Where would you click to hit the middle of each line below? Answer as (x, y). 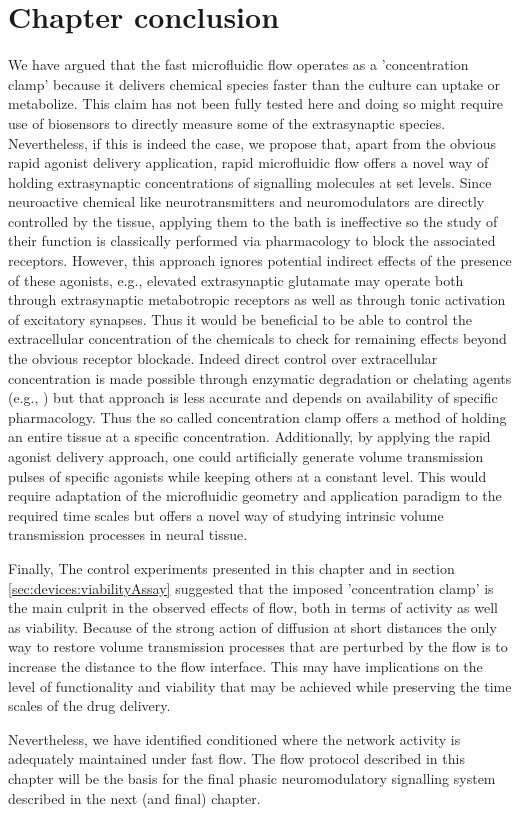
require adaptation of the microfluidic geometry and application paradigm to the (255, 495)
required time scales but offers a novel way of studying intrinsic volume (226, 514)
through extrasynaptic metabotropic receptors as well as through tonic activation (257, 299)
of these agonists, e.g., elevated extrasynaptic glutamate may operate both (236, 279)
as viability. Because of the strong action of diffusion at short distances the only (252, 626)
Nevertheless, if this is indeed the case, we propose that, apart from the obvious (252, 142)
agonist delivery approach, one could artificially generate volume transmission (246, 456)
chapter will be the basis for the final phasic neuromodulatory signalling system (252, 777)
